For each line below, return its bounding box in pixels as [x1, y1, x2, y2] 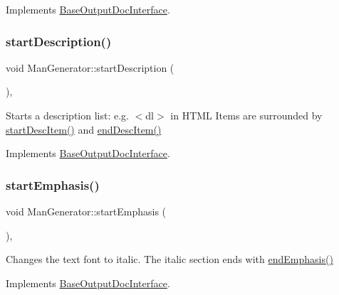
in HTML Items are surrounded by [170, 108, 323, 122]
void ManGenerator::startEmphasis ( [6, 204, 167, 218]
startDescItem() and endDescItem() [6, 122, 162, 136]
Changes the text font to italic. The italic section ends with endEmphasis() [6, 252, 333, 267]
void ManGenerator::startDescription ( [6, 60, 174, 75]
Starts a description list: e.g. [6, 108, 129, 122]
